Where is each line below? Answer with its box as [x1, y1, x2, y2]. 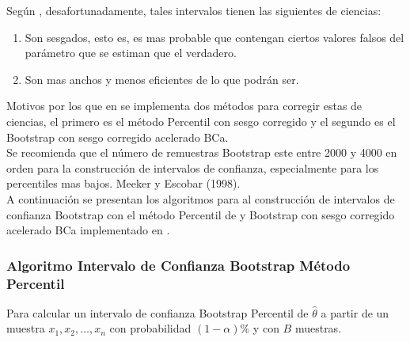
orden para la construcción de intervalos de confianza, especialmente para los [6, 159, 379, 176]
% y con [240, 320, 279, 336]
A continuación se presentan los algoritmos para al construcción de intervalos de [6, 190, 395, 207]
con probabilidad [109, 320, 192, 336]
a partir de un [321, 304, 389, 321]
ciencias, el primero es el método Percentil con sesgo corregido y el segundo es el [6, 112, 396, 129]
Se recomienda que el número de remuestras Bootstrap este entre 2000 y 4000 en [6, 144, 397, 161]
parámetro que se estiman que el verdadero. [25, 44, 237, 61]
